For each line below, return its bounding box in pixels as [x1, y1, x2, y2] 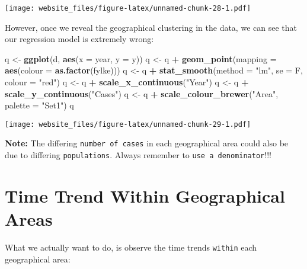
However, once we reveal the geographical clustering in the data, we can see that [5, 21, 297, 33]
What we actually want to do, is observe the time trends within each [5, 241, 257, 254]
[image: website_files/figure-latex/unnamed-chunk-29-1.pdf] [5, 120, 251, 129]
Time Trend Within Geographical [5, 183, 285, 207]
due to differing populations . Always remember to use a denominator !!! [5, 149, 271, 161]
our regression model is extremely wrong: [5, 33, 154, 45]
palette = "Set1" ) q [5, 99, 74, 111]
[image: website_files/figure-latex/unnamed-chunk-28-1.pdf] [5, 4, 251, 12]
